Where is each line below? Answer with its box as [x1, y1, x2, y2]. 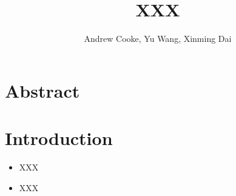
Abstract [5, 78, 80, 103]
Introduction [5, 126, 113, 150]
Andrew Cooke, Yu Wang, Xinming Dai [84, 32, 232, 45]
